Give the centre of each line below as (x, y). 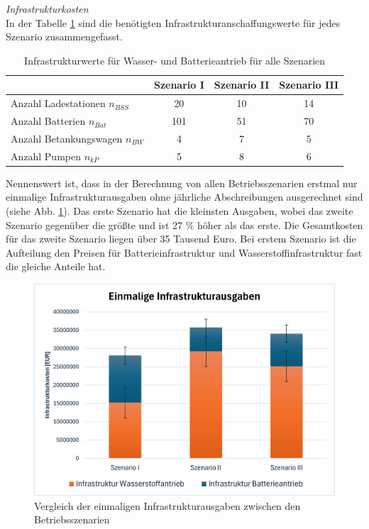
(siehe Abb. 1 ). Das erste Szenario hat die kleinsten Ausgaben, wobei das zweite (180, 211)
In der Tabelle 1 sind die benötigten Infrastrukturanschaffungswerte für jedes (173, 22)
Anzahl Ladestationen (58, 103)
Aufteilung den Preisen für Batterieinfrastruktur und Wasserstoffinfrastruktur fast (184, 252)
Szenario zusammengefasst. (64, 37)
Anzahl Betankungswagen (67, 138)
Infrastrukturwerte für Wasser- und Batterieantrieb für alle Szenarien (175, 60)
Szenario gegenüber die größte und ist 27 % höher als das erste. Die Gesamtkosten (184, 224)
